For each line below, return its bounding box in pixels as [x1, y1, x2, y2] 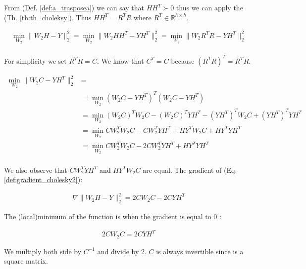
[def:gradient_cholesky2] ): [4, 174, 83, 185]
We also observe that [4, 164, 67, 175]
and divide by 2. [97, 246, 147, 256]
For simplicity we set [4, 55, 67, 66]
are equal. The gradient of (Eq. [143, 164, 237, 175]
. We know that [97, 55, 144, 66]
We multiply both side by [4, 246, 82, 256]
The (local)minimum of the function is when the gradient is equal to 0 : [4, 211, 221, 222]
